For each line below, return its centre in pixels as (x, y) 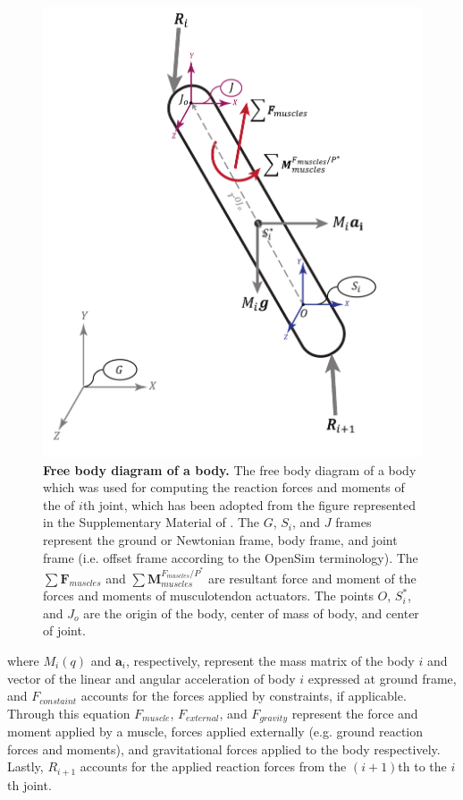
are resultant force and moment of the (312, 578)
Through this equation (69, 713)
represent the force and (355, 713)
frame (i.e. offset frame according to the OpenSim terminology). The (231, 557)
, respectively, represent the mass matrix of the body (270, 660)
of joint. (64, 630)
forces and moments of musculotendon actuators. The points (208, 596)
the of (59, 504)
